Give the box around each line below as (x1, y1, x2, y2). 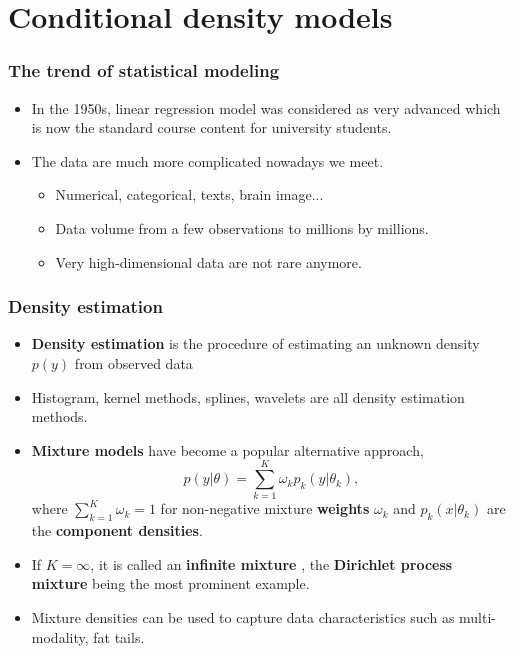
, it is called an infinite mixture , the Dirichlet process (90, 553, 453, 574)
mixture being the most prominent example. (31, 573, 310, 594)
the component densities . (31, 520, 203, 541)
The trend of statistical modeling (8, 58, 280, 83)
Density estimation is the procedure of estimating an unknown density (31, 333, 480, 354)
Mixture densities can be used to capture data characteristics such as (31, 607, 455, 628)
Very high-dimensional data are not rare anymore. (55, 251, 362, 272)
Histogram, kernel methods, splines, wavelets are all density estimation (31, 386, 465, 407)
